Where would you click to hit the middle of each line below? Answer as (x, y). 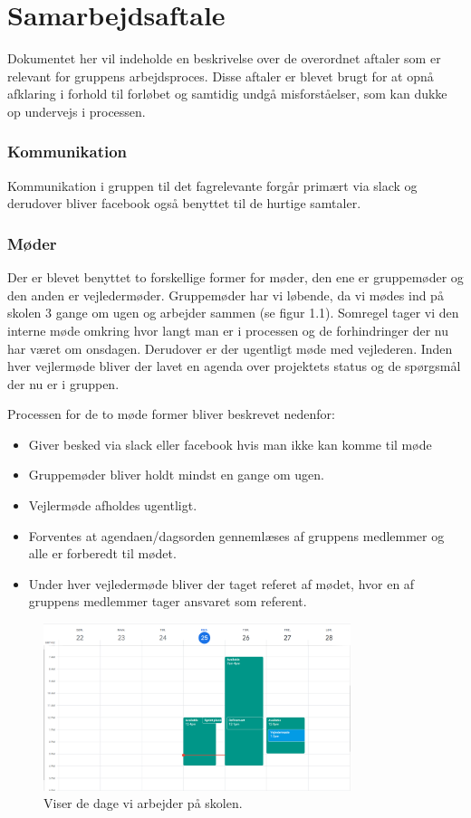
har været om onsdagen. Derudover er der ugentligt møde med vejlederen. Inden (230, 348)
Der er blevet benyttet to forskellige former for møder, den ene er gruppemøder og (235, 277)
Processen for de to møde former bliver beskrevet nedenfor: (171, 414)
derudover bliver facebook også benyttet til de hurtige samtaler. (184, 203)
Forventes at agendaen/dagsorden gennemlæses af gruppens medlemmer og (236, 535)
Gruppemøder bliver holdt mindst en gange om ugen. (177, 475)
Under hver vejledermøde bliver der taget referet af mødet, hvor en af (221, 583)
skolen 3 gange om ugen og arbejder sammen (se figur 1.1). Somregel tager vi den (233, 313)
